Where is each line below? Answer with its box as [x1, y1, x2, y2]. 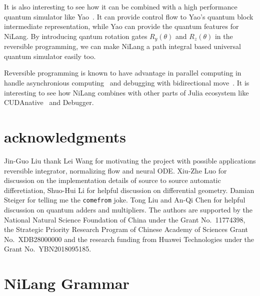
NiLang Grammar [4, 273, 129, 293]
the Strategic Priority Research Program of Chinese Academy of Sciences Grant [4, 224, 248, 234]
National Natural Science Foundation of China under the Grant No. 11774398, [4, 214, 245, 224]
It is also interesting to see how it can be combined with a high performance [4, 1, 237, 11]
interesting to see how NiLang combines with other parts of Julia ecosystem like [4, 87, 249, 97]
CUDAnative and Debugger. [4, 97, 94, 107]
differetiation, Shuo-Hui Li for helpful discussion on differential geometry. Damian [4, 184, 254, 195]
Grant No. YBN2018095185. [4, 243, 91, 254]
